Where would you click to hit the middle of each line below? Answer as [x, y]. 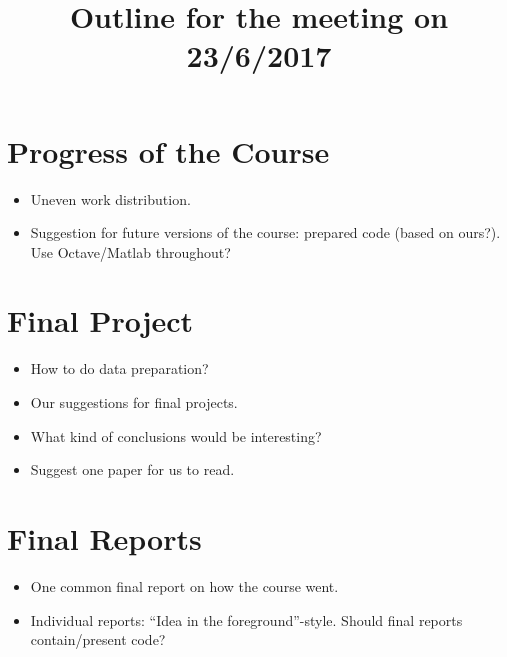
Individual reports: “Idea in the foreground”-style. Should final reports [246, 619]
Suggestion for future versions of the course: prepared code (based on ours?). [265, 232]
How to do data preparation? [119, 368]
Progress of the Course [168, 150]
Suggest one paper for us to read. [132, 469]
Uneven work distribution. [110, 198]
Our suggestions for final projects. [134, 402]
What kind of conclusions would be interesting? [176, 435]
